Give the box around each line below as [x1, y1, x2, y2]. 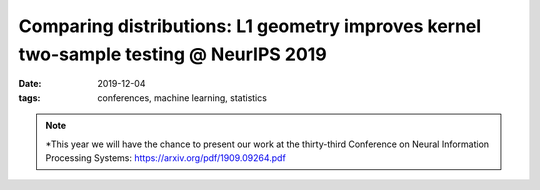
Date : [18, 78, 42, 90]
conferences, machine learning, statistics [97, 91, 267, 104]
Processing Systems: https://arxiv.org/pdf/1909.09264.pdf [45, 151, 287, 164]
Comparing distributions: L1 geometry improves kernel [18, 15, 482, 37]
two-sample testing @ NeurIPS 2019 [18, 43, 327, 65]
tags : [18, 91, 41, 104]
